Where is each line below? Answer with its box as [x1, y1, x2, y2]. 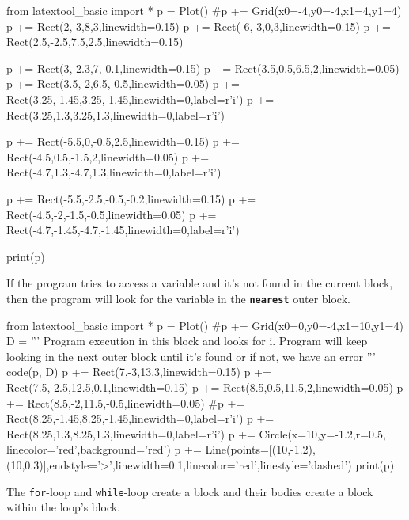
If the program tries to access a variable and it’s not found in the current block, [6, 275, 393, 291]
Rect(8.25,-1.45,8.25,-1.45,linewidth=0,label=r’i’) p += [6, 410, 275, 427]
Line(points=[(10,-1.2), [205, 441, 316, 457]
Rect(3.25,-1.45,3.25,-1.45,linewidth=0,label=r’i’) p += [6, 90, 275, 107]
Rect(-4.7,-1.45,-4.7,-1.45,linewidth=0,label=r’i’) [6, 222, 240, 238]
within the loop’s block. [6, 499, 120, 515]
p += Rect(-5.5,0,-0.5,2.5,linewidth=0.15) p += [6, 133, 240, 150]
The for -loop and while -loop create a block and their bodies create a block [6, 483, 373, 499]
